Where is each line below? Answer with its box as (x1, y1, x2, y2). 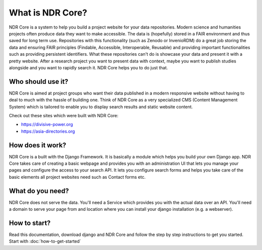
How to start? (9, 219, 51, 227)
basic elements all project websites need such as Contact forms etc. (9, 174, 146, 180)
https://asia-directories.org (21, 128, 75, 134)
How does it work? (9, 141, 66, 149)
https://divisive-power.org (21, 122, 73, 127)
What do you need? (9, 187, 69, 195)
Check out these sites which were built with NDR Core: (9, 112, 118, 118)
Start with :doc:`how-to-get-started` (9, 238, 81, 244)
